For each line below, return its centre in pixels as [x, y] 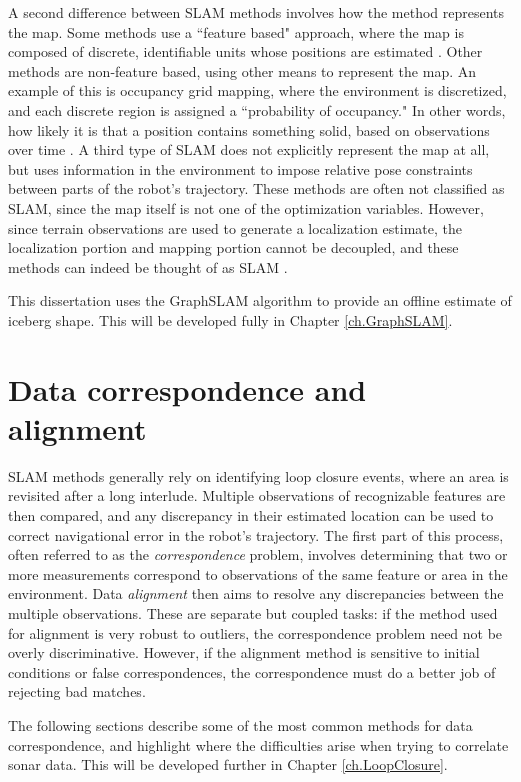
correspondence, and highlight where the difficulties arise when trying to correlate [258, 744]
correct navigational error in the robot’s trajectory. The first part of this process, [256, 534]
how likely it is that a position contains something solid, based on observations [249, 129]
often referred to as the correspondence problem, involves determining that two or [258, 554]
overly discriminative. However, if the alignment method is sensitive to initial [244, 652]
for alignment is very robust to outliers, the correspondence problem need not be [255, 632]
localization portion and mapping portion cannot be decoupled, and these [233, 247]
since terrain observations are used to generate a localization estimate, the [235, 227]
